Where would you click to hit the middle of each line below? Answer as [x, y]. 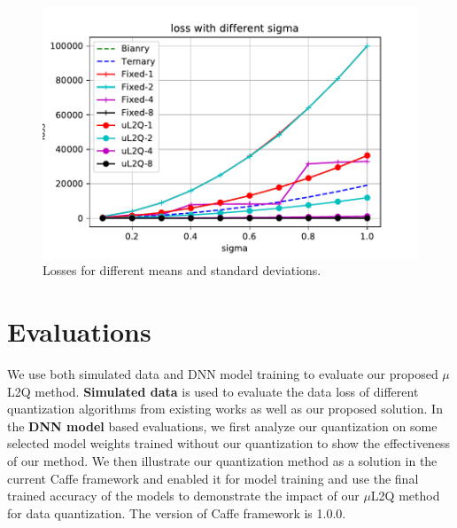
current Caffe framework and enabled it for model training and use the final [213, 478]
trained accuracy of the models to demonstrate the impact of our [183, 496]
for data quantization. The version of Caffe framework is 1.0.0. [177, 512]
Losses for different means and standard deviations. [182, 270]
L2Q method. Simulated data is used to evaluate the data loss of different [213, 391]
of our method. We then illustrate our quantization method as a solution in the [222, 460]
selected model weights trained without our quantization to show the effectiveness [229, 443]
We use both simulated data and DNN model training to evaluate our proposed [223, 373]
